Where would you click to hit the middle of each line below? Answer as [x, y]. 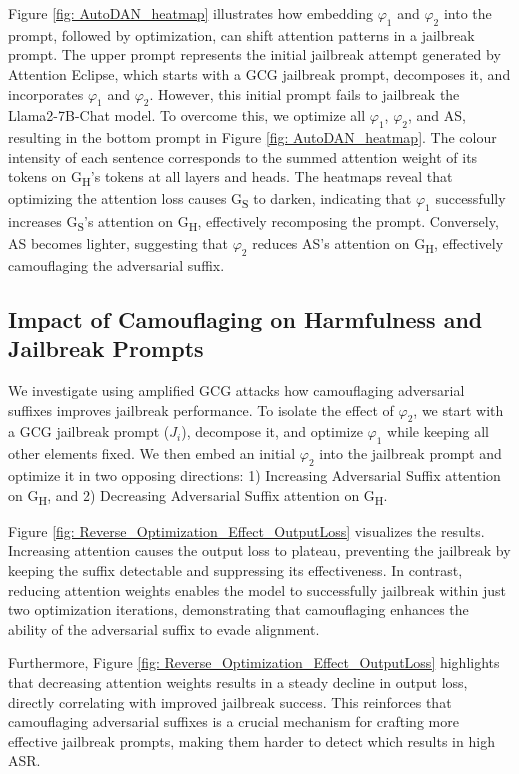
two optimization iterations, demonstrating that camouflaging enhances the [238, 609]
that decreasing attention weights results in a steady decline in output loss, [238, 681]
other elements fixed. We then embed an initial [152, 453]
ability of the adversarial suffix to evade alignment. [164, 628]
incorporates [46, 93]
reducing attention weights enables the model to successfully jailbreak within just [257, 589]
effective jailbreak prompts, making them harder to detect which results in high [251, 740]
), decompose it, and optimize [272, 431]
